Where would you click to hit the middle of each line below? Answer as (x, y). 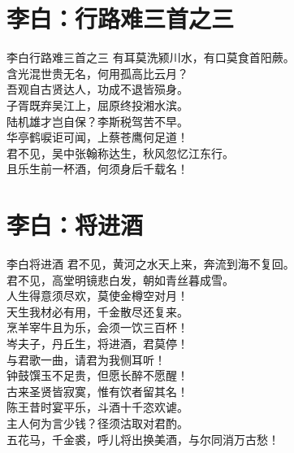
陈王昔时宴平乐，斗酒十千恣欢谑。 (97, 407)
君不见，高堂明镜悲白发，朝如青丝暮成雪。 (120, 279)
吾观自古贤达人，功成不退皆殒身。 (97, 89)
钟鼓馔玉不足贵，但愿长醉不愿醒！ (97, 375)
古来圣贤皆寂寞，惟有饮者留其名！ (97, 391)
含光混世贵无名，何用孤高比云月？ (97, 73)
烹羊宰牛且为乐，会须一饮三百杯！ (97, 327)
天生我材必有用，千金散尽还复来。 (97, 311)
